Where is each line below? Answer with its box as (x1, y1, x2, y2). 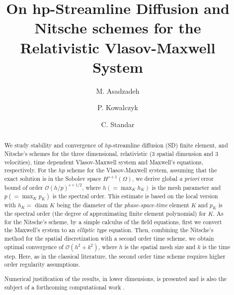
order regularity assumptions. (4, 260, 80, 269)
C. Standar (101, 119, 135, 129)
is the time (202, 242, 231, 251)
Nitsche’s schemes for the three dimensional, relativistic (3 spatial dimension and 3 (4, 149, 219, 157)
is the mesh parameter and (152, 183, 221, 191)
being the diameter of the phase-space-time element (57, 200, 189, 209)
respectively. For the (4, 166, 57, 174)
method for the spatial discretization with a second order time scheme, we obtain (4, 234, 214, 242)
